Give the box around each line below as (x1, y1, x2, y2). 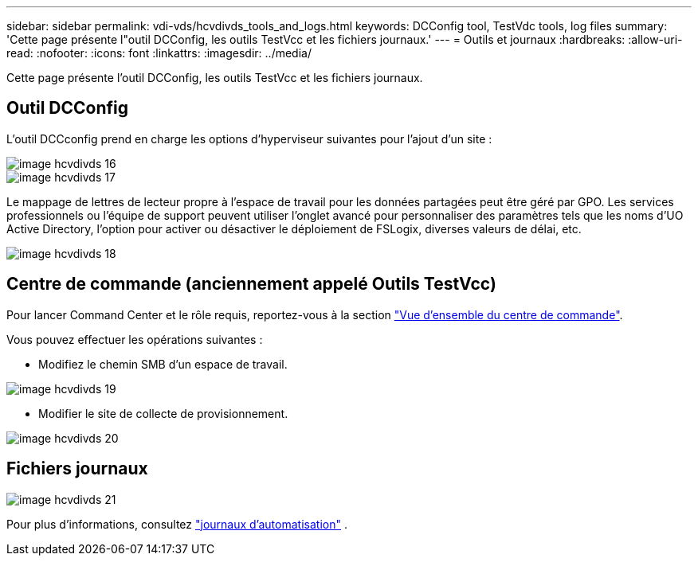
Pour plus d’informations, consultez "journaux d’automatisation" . (6, 517, 347, 531)
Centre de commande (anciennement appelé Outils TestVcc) (6, 274, 496, 295)
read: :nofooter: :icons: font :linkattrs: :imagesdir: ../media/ (6, 46, 312, 60)
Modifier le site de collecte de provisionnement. (38, 406, 288, 420)
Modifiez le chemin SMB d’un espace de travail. (38, 357, 288, 371)
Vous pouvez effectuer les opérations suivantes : (6, 332, 263, 346)
